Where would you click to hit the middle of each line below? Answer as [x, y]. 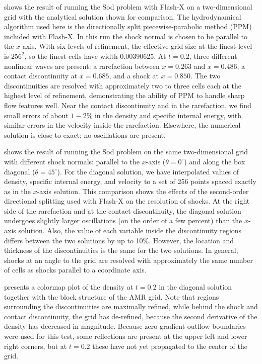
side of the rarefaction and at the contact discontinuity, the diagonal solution [123, 210]
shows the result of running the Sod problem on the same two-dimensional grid [126, 152]
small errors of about [36, 115]
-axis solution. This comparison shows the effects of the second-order [143, 191]
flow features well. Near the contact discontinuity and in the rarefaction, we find [128, 105]
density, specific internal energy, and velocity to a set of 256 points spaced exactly [130, 181]
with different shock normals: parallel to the [72, 161]
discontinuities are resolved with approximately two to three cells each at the [123, 85]
